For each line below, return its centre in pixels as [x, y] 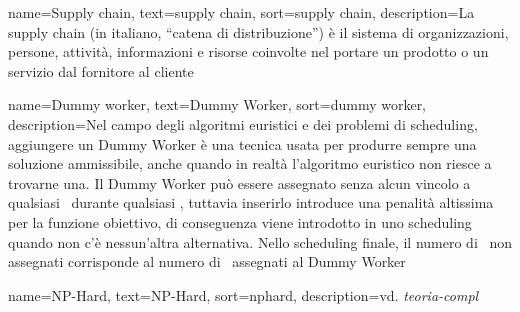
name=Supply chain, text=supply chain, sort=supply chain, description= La [241, 12]
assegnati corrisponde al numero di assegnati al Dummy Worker [207, 261]
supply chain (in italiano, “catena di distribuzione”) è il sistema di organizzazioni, [258, 31]
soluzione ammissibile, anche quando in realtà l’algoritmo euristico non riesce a [250, 163]
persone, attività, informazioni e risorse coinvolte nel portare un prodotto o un [248, 51]
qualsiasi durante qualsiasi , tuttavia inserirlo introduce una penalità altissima [251, 202]
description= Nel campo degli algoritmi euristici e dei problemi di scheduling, [243, 123]
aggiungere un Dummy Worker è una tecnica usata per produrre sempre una [242, 143]
